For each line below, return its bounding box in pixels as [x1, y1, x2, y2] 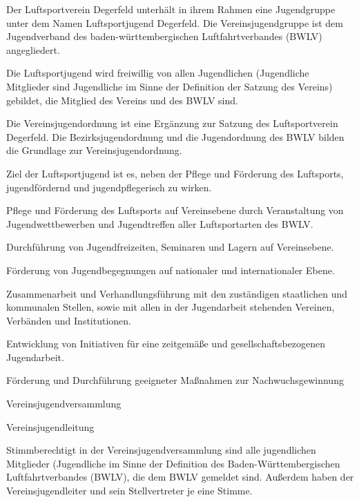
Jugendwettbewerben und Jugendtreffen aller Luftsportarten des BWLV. [6, 216, 313, 231]
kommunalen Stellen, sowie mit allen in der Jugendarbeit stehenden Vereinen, [6, 300, 335, 314]
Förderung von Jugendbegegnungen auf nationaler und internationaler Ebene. [6, 262, 335, 277]
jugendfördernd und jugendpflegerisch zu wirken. [6, 180, 212, 194]
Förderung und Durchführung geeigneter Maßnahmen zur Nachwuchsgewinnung [6, 373, 344, 387]
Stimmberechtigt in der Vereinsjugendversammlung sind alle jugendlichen [6, 443, 316, 457]
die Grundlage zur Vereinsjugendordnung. [6, 143, 182, 157]
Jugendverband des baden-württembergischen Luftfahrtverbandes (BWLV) [6, 29, 322, 44]
